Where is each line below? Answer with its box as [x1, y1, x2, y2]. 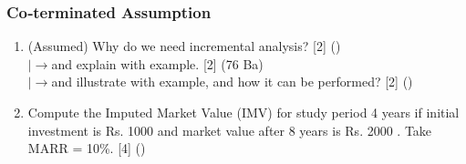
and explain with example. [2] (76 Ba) [51, 54, 264, 73]
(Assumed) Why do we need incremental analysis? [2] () [27, 36, 341, 56]
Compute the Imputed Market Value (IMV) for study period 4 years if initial [27, 103, 460, 121]
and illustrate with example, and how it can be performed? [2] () [51, 72, 413, 91]
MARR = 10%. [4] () [27, 138, 146, 158]
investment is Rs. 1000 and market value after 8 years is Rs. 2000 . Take [27, 120, 432, 139]
